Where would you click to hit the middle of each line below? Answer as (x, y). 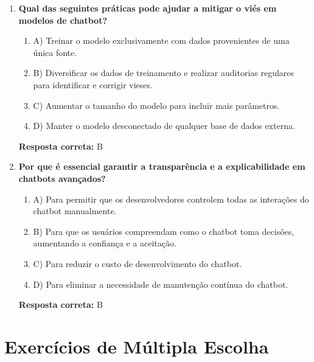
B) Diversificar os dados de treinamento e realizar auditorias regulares (164, 73)
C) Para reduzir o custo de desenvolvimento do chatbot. (138, 263)
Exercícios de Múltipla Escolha (137, 346)
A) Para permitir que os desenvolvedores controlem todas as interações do (171, 199)
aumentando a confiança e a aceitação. (105, 243)
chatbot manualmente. (75, 211)
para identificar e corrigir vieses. (93, 84)
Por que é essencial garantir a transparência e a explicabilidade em (162, 166)
